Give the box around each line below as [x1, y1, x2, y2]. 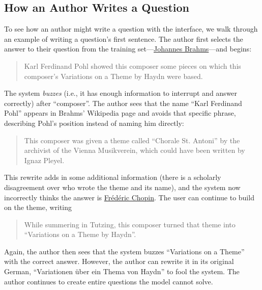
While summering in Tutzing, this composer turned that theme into [24, 219, 236, 229]
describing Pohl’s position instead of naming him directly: [4, 117, 184, 128]
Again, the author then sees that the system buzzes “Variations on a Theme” [4, 246, 245, 256]
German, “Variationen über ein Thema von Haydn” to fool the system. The [4, 266, 240, 277]
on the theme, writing [4, 202, 72, 213]
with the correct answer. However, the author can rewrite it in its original [4, 256, 234, 267]
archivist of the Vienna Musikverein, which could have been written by [24, 145, 245, 155]
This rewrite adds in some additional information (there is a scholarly [4, 172, 221, 182]
